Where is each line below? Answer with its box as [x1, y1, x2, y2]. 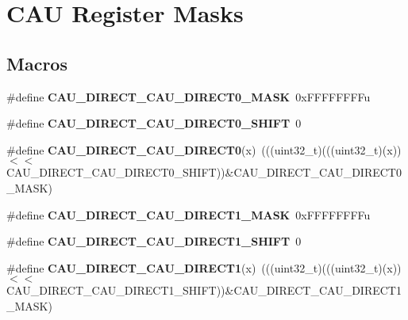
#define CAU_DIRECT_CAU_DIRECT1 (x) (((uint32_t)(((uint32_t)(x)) [6, 259, 402, 276]
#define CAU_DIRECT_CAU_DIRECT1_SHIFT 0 [6, 233, 302, 250]
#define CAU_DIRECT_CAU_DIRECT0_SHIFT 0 [6, 115, 302, 131]
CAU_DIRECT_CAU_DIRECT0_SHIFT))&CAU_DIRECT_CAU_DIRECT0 [6, 164, 402, 181]
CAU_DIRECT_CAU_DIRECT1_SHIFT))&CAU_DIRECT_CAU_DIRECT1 [6, 282, 402, 299]
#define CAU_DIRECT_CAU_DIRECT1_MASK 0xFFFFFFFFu [6, 206, 371, 223]
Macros [6, 51, 67, 75]
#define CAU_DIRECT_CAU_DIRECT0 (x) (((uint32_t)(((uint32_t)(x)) [6, 141, 402, 158]
